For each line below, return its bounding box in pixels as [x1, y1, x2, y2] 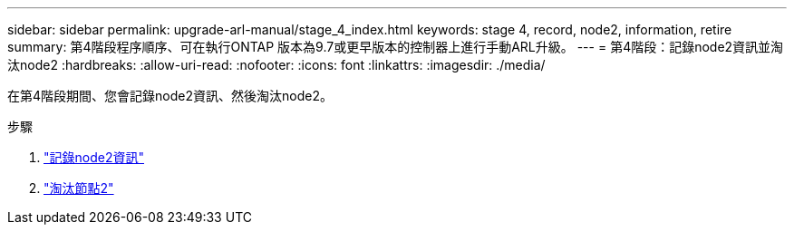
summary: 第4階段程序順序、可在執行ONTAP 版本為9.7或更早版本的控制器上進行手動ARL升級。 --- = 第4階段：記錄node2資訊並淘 [7, 39, 784, 54]
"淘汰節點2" [44, 180, 114, 196]
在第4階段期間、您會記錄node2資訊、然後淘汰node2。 [7, 88, 333, 103]
